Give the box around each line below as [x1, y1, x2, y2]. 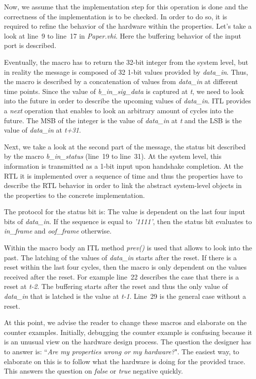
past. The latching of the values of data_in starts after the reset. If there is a [4, 252, 237, 262]
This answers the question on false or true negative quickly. [4, 366, 183, 376]
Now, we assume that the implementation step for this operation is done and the [4, 1, 248, 11]
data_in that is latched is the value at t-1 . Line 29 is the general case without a [4, 291, 246, 301]
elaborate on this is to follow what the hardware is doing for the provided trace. [4, 356, 246, 366]
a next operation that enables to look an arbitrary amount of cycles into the [4, 105, 234, 115]
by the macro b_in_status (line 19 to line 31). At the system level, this [4, 151, 222, 161]
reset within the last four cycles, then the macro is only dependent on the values [4, 262, 247, 272]
